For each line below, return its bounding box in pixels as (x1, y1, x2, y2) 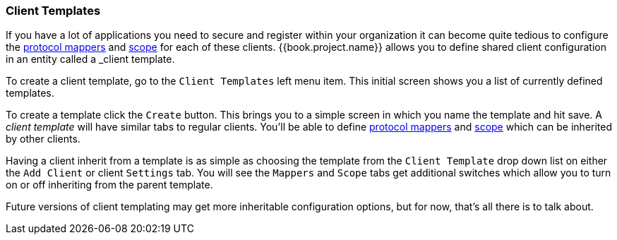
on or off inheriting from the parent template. (6, 179, 213, 191)
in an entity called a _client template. (6, 53, 175, 66)
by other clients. (6, 133, 80, 145)
